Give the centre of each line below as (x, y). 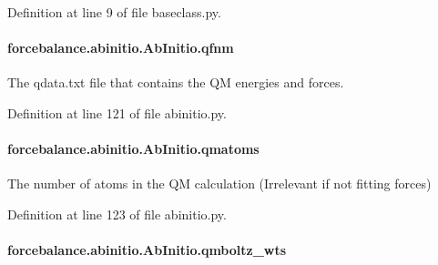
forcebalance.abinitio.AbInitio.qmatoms (133, 149)
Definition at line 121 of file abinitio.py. (117, 112)
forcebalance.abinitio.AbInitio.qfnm (121, 48)
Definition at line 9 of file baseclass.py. (114, 12)
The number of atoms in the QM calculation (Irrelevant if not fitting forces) (219, 183)
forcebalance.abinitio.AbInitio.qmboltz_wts (147, 250)
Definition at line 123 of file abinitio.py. (117, 214)
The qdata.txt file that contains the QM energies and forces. (176, 82)
